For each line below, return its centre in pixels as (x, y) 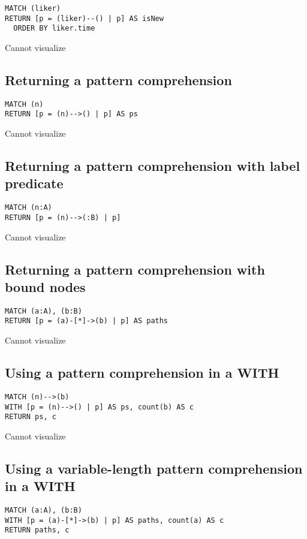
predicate (34, 183)
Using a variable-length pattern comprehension (154, 468)
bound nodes (45, 286)
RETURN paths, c (37, 530)
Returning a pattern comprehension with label (153, 166)
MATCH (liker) (33, 8)
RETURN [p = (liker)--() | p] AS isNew (84, 18)
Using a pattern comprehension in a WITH (142, 373)
